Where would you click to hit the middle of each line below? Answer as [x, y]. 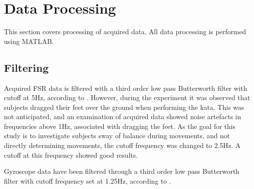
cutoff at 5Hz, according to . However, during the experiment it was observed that [127, 97]
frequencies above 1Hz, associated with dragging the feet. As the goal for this [120, 126]
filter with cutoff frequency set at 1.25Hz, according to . [88, 180]
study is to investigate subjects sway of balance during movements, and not [117, 136]
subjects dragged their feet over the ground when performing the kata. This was [124, 107]
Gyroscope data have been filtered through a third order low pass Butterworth [122, 171]
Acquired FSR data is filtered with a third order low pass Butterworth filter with [126, 88]
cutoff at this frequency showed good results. [71, 155]
